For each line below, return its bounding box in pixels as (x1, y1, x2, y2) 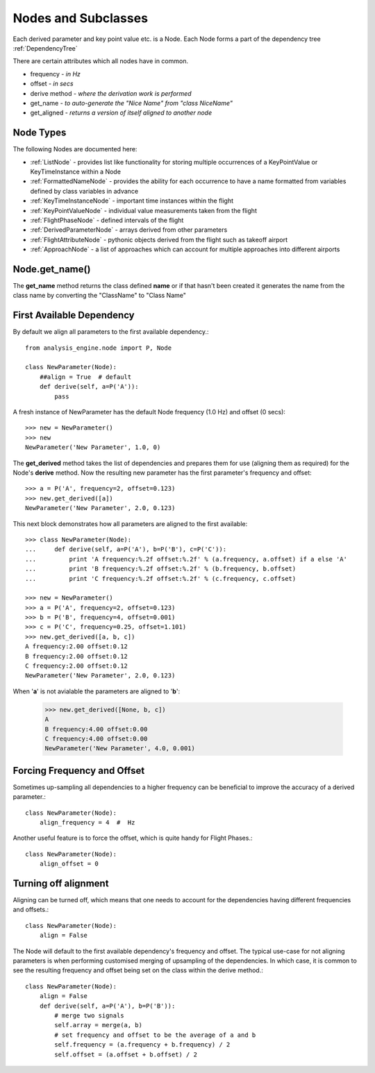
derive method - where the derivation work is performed (30, 89, 192, 97)
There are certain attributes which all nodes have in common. (12, 57, 189, 65)
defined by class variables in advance (30, 187, 139, 195)
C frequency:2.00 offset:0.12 (25, 662, 128, 670)
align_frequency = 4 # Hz (39, 819, 135, 827)
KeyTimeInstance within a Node (30, 167, 122, 176)
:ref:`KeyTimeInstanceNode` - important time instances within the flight (30, 196, 234, 205)
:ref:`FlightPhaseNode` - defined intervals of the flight (30, 216, 184, 224)
